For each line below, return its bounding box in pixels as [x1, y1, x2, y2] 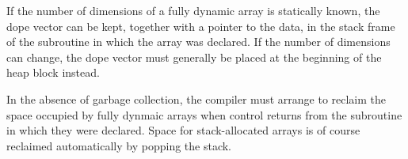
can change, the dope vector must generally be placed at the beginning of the [6, 48, 382, 65]
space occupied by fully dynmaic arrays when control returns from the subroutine [6, 106, 402, 123]
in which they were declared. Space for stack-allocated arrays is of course [6, 122, 360, 138]
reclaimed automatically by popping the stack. [6, 137, 232, 153]
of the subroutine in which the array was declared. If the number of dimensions [6, 33, 391, 50]
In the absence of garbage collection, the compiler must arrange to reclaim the [6, 90, 387, 107]
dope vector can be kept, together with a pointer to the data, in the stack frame [6, 17, 395, 34]
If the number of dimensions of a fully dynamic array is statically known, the [6, 2, 380, 18]
